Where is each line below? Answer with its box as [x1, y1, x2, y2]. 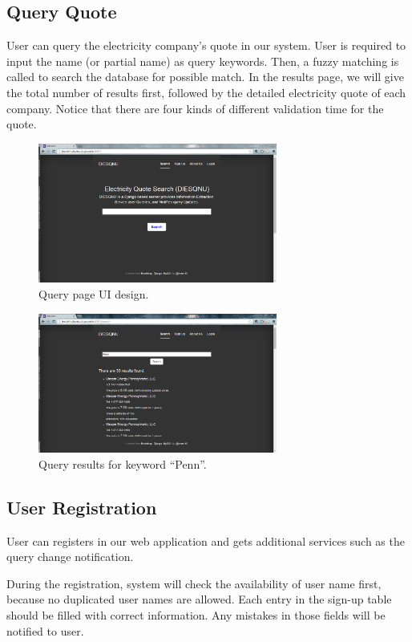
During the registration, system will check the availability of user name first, [6, 575, 382, 591]
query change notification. [6, 548, 134, 565]
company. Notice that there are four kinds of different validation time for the [6, 100, 384, 116]
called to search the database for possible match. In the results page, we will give [6, 68, 404, 85]
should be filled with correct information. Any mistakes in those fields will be [6, 606, 386, 623]
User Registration [6, 494, 157, 519]
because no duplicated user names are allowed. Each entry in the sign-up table [6, 591, 392, 607]
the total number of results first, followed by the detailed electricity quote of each [6, 83, 406, 100]
